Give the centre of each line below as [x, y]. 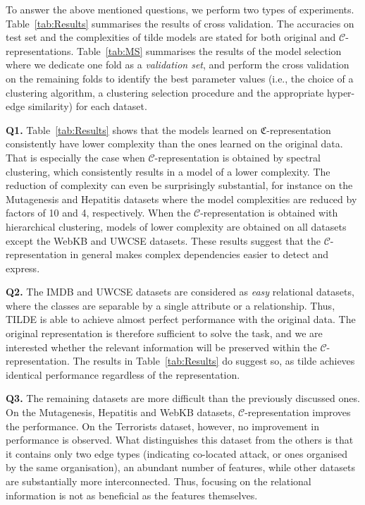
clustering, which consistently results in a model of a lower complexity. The [168, 171]
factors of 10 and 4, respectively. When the [98, 213]
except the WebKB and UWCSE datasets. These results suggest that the [163, 240]
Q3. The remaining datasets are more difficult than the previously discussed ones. [183, 398]
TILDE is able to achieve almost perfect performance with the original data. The [181, 319]
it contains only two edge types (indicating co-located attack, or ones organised [177, 453]
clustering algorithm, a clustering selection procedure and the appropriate [165, 92]
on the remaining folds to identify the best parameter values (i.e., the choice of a [180, 78]
